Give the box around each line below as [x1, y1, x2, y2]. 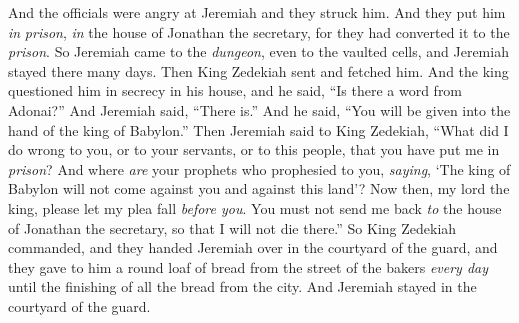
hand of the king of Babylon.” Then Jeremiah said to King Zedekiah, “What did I [8, 119, 509, 140]
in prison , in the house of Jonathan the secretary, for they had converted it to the [8, 21, 510, 42]
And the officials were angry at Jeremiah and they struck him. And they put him [8, 2, 506, 22]
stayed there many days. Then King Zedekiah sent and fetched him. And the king [8, 60, 509, 81]
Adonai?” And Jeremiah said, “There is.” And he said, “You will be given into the [8, 99, 511, 120]
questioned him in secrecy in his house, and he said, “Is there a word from [8, 80, 463, 101]
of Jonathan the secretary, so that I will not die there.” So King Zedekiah [8, 217, 457, 238]
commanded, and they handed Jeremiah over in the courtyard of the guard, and [8, 237, 498, 258]
